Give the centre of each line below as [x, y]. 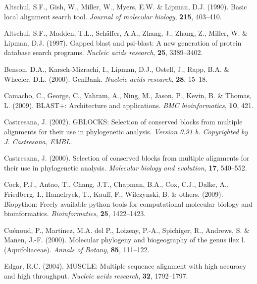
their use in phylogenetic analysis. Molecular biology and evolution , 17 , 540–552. [126, 167]
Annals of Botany [80, 249]
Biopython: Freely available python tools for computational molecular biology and [128, 203]
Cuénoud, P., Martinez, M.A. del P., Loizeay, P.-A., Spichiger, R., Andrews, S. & [127, 230]
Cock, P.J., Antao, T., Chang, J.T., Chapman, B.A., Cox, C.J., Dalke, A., [116, 184]
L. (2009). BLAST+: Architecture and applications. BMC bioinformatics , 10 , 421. [129, 105]
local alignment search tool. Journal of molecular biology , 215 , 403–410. [113, 16]
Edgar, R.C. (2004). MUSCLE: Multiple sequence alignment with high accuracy [125, 266]
